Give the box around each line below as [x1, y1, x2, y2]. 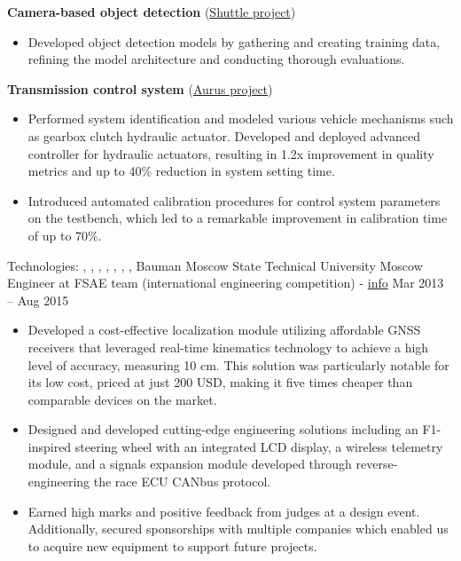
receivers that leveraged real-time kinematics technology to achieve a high [27, 337, 429, 356]
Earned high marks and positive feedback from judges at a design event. [27, 502, 420, 520]
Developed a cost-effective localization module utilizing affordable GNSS [27, 320, 421, 339]
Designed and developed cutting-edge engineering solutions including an [27, 420, 418, 439]
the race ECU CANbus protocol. [93, 472, 271, 491]
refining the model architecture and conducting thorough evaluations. [27, 50, 405, 68]
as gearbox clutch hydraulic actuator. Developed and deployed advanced [27, 126, 420, 145]
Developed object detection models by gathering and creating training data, [27, 32, 441, 51]
